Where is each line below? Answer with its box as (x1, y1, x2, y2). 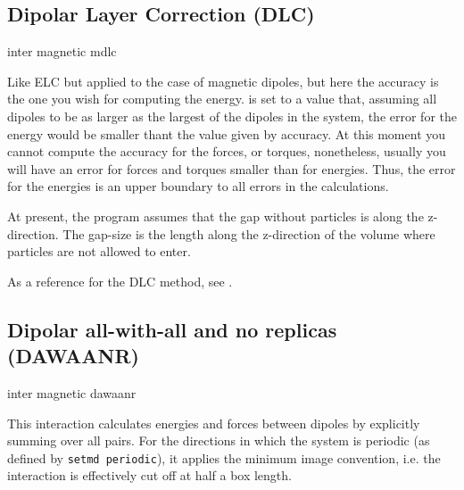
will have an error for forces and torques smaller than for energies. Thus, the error (7, 159, 456, 178)
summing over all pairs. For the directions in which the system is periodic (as (7, 431, 430, 450)
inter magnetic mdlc (7, 42, 117, 61)
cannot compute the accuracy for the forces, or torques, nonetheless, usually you (7, 142, 446, 161)
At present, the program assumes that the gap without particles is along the (7, 206, 424, 225)
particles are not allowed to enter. (7, 242, 191, 261)
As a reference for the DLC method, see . (7, 271, 233, 290)
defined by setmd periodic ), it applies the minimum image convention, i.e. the (7, 448, 441, 467)
